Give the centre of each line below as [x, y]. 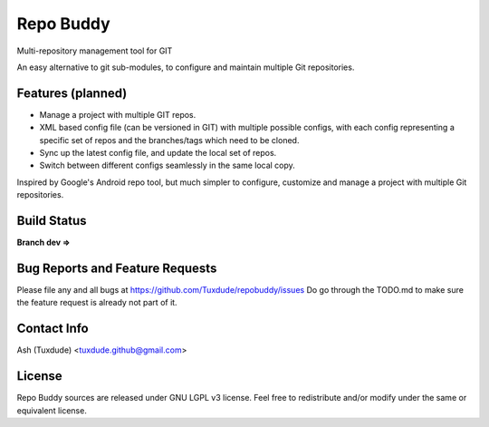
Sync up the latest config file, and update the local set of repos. [158, 153]
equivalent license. [52, 410]
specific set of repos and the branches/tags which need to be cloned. [169, 140]
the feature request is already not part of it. [97, 303]
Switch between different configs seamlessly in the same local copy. [168, 165]
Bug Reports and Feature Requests [117, 268]
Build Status [52, 221]
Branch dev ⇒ [43, 243]
